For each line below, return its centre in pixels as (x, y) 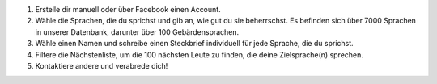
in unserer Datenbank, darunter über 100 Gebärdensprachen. (137, 31)
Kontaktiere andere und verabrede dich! (102, 65)
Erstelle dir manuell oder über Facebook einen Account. (128, 9)
